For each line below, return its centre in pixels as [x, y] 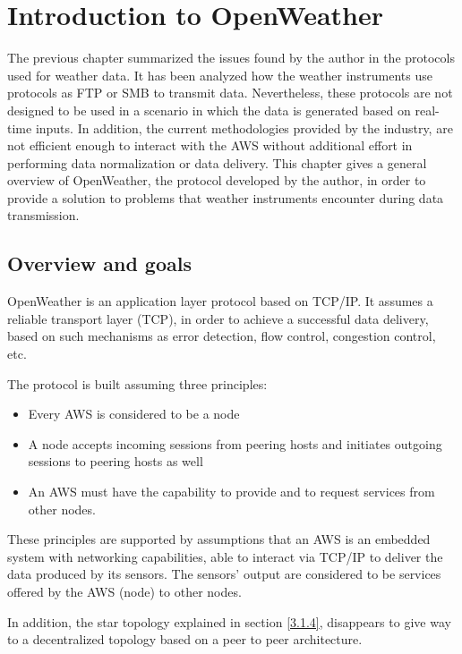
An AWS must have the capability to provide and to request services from [231, 492]
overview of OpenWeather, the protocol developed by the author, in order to [217, 180]
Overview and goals [99, 263]
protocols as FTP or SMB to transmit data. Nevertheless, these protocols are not [230, 93]
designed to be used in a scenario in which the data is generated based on [209, 110]
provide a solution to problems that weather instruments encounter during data [226, 197]
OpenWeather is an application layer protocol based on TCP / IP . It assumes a [220, 301]
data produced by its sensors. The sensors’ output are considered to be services [224, 574]
